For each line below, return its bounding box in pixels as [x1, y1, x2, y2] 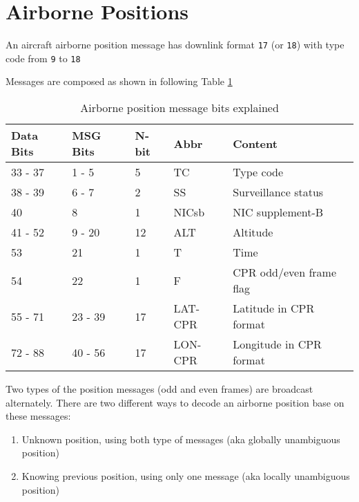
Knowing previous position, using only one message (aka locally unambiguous [21, 469, 350, 483]
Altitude [233, 224, 273, 241]
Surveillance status [233, 184, 324, 201]
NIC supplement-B [233, 204, 324, 221]
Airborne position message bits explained [80, 100, 279, 116]
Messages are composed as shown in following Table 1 [6, 74, 233, 89]
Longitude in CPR [233, 336, 322, 353]
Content [233, 135, 278, 151]
